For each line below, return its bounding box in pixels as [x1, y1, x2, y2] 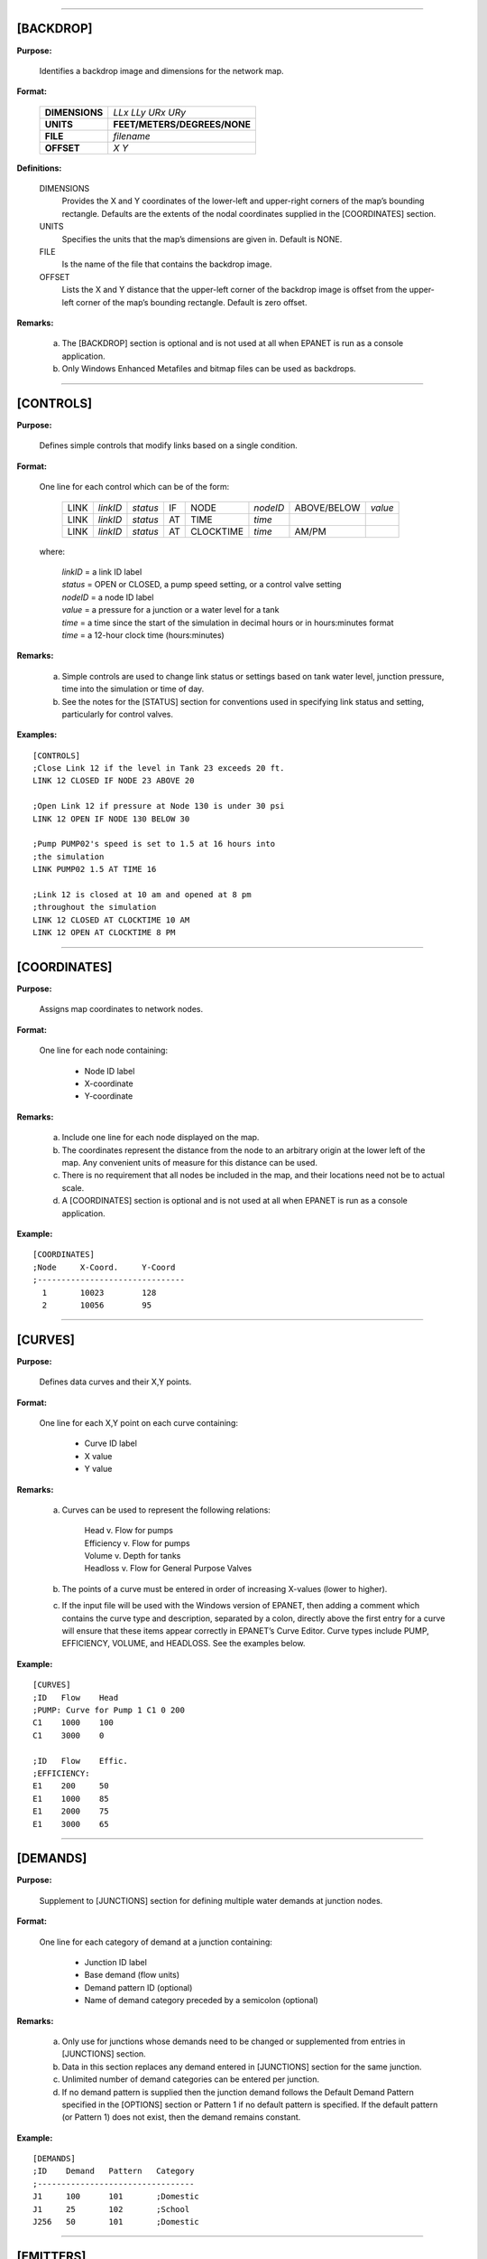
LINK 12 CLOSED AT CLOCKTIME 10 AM [32, 914, 190, 925]
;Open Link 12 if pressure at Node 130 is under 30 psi [32, 801, 285, 811]
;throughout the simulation [32, 902, 157, 913]
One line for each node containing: [39, 1045, 169, 1056]
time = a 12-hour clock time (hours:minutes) [61, 629, 225, 641]
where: [39, 546, 66, 557]
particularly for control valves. [61, 708, 173, 719]
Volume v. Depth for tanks [84, 1551, 181, 1561]
